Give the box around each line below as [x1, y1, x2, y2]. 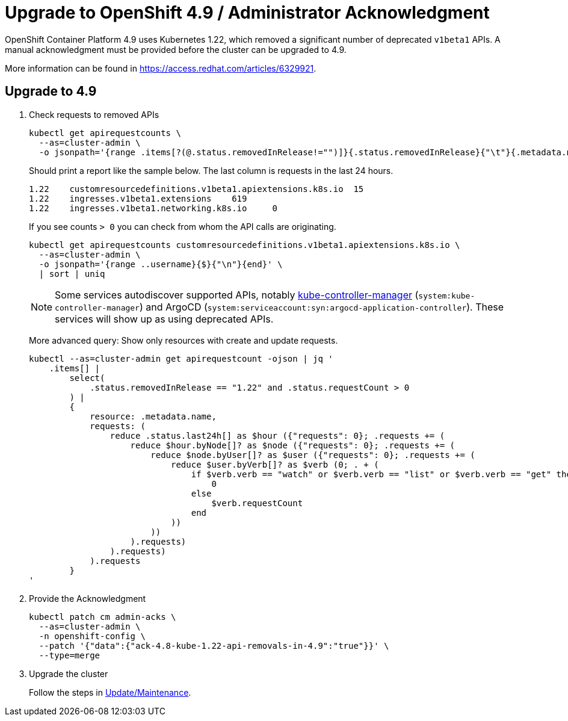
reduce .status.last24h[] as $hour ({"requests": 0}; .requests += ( [110, 430, 445, 441]
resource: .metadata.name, [90, 411, 217, 421]
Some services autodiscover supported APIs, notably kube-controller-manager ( [55, 288, 419, 301]
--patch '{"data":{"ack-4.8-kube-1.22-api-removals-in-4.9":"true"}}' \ [39, 640, 389, 651]
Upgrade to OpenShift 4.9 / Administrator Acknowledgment [5, 2, 490, 23]
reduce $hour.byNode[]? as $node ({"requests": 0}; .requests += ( [130, 440, 455, 450]
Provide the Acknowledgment [29, 593, 146, 604]
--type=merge [39, 650, 100, 660]
